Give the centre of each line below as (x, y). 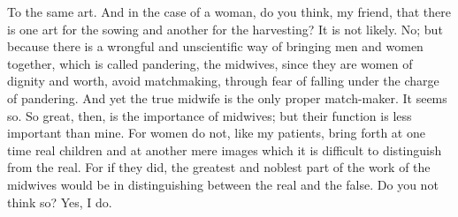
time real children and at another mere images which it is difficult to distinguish (225, 150)
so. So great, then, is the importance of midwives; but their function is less (210, 115)
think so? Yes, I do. (60, 202)
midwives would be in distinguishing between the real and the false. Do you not (223, 184)
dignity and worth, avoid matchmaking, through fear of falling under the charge (223, 81)
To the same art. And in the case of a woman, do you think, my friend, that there (229, 11)
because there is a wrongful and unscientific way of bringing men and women (215, 46)
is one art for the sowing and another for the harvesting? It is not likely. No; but (225, 29)
